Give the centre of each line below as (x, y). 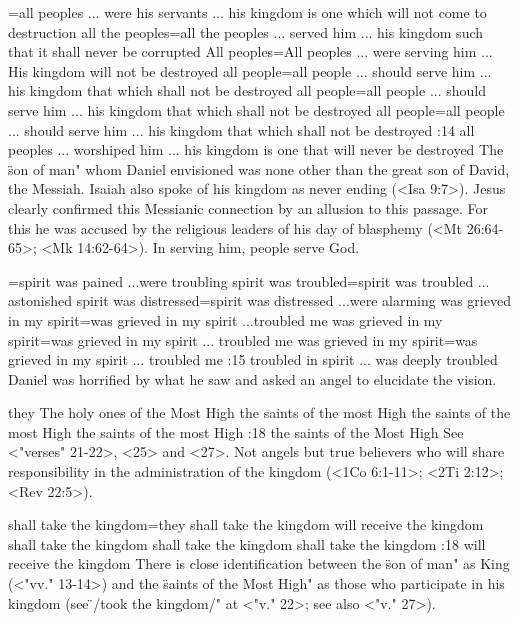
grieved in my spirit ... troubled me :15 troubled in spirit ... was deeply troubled (253, 359)
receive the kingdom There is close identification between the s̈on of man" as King (259, 563)
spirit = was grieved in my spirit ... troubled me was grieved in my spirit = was (243, 339)
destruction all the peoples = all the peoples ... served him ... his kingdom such (246, 31)
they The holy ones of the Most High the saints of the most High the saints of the (259, 412)
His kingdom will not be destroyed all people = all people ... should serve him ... (250, 70)
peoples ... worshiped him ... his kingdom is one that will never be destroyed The (256, 149)
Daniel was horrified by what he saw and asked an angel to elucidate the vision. (252, 378)
